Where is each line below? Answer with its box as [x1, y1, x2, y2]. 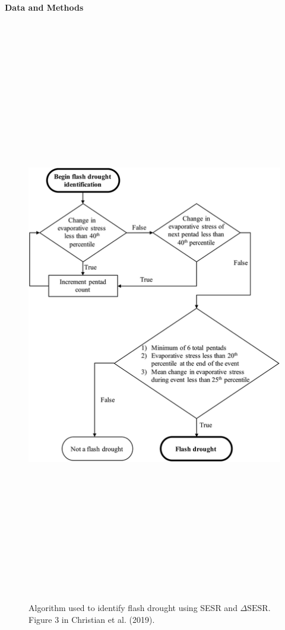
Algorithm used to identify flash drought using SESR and [28, 602, 237, 614]
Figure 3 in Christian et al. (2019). [28, 613, 155, 625]
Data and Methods [5, 1, 84, 13]
